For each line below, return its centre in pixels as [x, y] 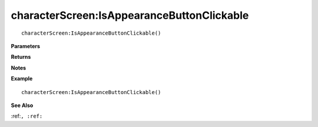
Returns [21, 57]
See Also [22, 105]
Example [22, 79]
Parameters [26, 46]
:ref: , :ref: [27, 116]
